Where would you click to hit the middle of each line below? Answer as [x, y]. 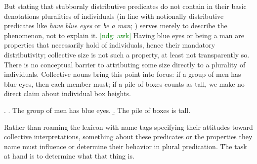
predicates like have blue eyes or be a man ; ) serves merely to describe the [116, 26]
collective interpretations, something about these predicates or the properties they [128, 137]
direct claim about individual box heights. [67, 93]
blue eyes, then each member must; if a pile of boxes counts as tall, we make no [124, 83]
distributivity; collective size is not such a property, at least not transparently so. [127, 54]
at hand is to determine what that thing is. [69, 156]
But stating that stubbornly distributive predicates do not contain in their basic [125, 6]
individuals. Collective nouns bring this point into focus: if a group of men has [123, 74]
